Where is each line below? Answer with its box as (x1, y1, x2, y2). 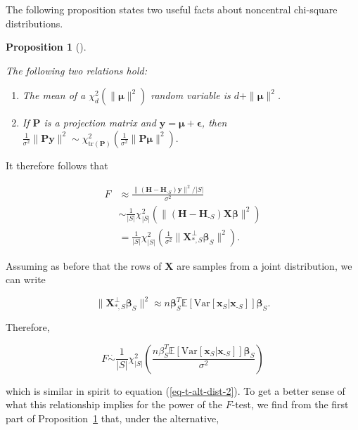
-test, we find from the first (231, 397, 349, 412)
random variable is (151, 88, 231, 103)
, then (201, 115, 227, 130)
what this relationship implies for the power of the (6, 397, 222, 412)
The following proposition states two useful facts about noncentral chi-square (6, 2, 338, 16)
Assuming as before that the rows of (6, 258, 162, 273)
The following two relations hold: (6, 63, 147, 77)
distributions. (6, 15, 63, 30)
